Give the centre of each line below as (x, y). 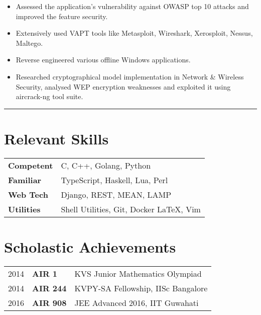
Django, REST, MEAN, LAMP (116, 194)
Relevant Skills (56, 138)
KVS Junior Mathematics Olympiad (138, 273)
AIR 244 (49, 288)
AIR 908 (49, 303)
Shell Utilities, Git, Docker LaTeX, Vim (131, 209)
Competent (31, 165)
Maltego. (29, 43)
